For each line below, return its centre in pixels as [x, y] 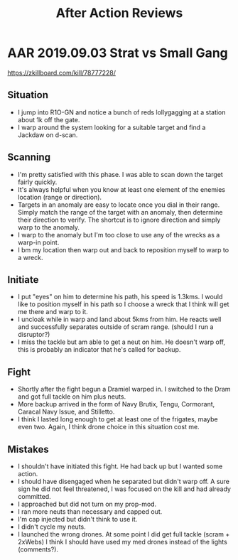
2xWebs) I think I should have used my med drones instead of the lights [122, 542]
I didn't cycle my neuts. [52, 527]
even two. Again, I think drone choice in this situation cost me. [109, 427]
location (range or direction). [59, 197]
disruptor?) [34, 335]
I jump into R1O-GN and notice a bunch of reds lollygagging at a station [121, 112]
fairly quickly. [37, 182]
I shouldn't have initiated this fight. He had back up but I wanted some [120, 466]
